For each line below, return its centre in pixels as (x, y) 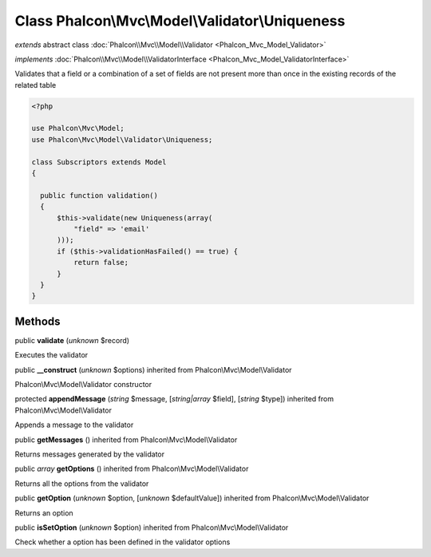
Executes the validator (51, 355)
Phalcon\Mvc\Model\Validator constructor (83, 385)
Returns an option (44, 513)
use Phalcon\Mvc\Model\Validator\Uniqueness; (122, 139)
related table (36, 85)
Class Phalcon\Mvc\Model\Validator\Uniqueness (180, 21)
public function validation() (99, 195)
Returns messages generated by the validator (90, 454)
